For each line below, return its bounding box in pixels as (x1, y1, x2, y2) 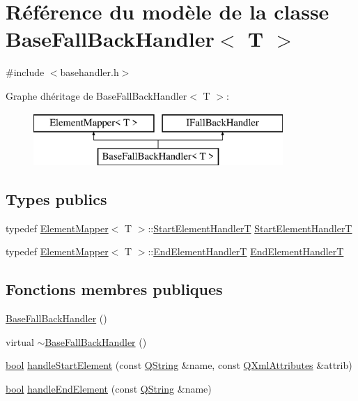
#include (6, 65, 45, 80)
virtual (6, 334, 34, 349)
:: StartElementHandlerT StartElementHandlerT (148, 220, 352, 235)
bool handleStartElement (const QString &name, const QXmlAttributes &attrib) (6, 358, 352, 372)
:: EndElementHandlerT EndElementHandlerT (148, 244, 344, 259)
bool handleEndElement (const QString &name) (6, 381, 212, 396)
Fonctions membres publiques (6, 278, 223, 300)
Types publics (6, 188, 107, 210)
